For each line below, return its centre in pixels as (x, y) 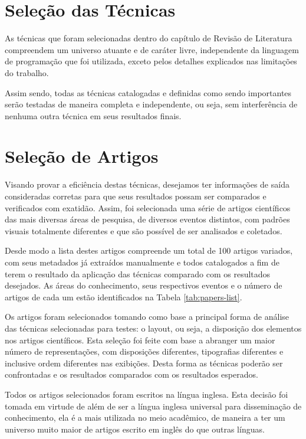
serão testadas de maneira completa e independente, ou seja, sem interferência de (151, 104)
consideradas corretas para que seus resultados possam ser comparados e (136, 196)
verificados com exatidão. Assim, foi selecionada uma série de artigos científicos (148, 207)
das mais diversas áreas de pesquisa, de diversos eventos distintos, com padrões (147, 219)
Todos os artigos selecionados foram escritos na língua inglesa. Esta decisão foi (147, 394)
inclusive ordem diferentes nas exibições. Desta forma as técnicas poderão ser (144, 363)
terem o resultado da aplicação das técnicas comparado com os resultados (138, 273)
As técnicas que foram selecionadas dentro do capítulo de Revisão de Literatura (149, 38)
